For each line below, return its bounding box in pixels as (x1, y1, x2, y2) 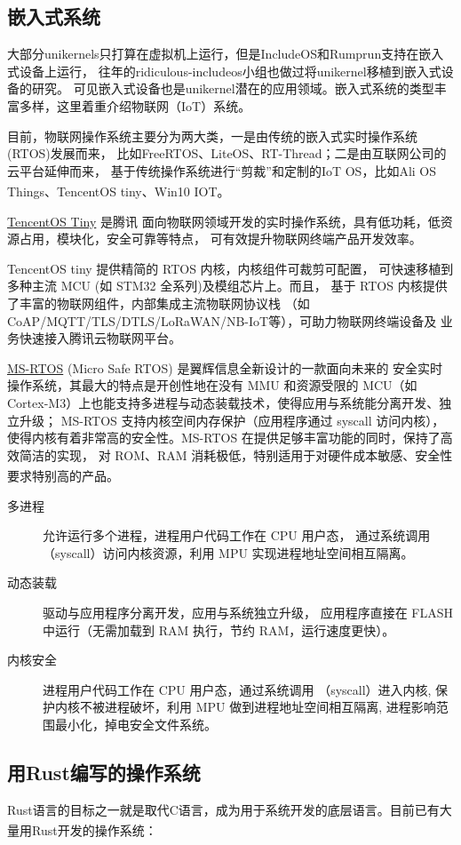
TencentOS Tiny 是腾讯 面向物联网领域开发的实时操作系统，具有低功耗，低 (7, 211, 441, 230)
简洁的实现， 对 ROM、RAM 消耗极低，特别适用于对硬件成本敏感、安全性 (19, 445, 453, 464)
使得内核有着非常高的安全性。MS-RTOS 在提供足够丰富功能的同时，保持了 (7, 428, 441, 447)
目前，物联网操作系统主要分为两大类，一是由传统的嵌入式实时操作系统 (7, 126, 417, 145)
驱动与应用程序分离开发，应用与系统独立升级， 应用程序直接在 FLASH (43, 602, 453, 621)
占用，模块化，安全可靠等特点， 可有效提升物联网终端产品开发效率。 (19, 229, 422, 248)
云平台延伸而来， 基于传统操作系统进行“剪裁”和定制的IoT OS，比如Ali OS (7, 161, 436, 179)
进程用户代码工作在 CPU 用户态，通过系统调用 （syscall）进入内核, (43, 680, 432, 698)
